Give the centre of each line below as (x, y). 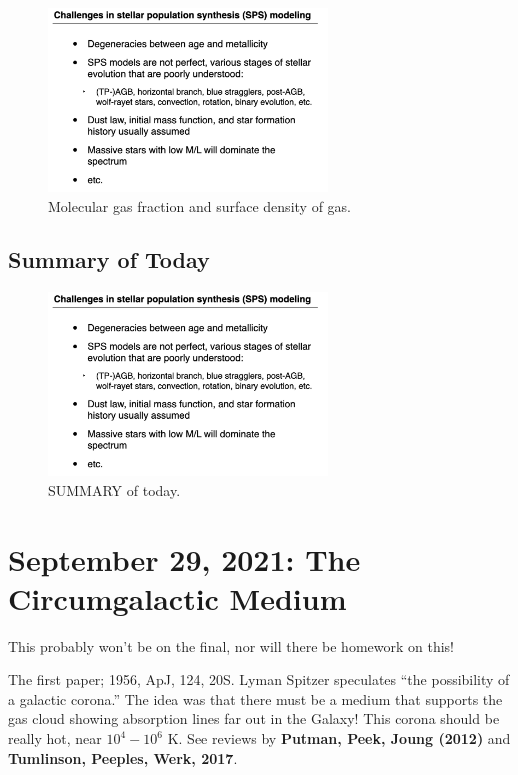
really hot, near (55, 738)
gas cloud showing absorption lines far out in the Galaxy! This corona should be (254, 718)
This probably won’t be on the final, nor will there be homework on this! (231, 645)
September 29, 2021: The (184, 558)
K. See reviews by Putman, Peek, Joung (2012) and (339, 738)
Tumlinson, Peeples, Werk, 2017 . (123, 757)
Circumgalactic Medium (177, 597)
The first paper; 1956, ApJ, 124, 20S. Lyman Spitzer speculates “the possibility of (259, 679)
